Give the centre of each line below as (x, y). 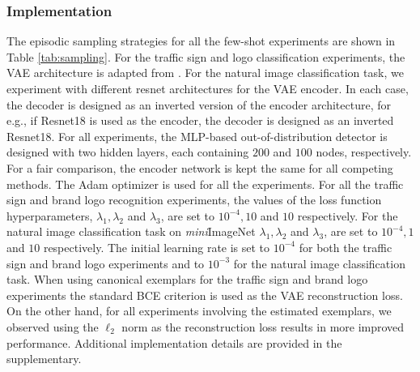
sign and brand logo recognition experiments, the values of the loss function (194, 200)
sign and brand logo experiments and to (106, 263)
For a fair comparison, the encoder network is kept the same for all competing (200, 167)
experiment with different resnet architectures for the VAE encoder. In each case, (208, 88)
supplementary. (44, 359)
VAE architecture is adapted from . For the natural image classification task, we (205, 73)
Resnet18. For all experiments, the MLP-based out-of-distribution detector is (197, 136)
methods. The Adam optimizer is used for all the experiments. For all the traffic (205, 184)
